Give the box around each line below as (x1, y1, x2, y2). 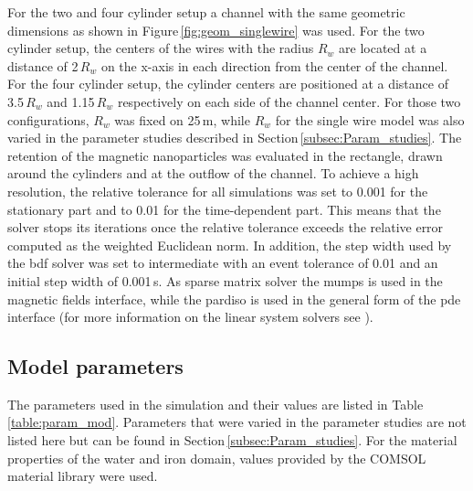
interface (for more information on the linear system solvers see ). (7, 307, 373, 326)
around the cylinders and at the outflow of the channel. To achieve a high (7, 164, 419, 183)
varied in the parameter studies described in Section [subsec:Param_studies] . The (7, 128, 462, 147)
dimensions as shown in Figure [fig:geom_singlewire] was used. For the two (7, 20, 425, 39)
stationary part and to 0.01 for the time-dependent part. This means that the (7, 199, 441, 219)
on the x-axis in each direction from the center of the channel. (100, 56, 448, 75)
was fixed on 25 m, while (114, 110, 250, 129)
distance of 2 (7, 56, 79, 75)
